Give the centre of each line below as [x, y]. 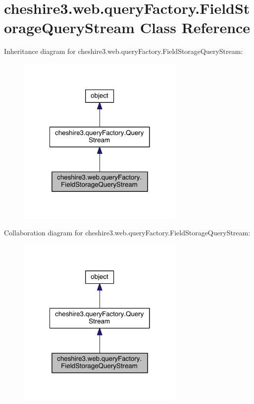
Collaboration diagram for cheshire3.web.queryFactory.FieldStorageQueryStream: [127, 232]
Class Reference [195, 27]
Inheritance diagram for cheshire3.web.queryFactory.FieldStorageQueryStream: [124, 51]
